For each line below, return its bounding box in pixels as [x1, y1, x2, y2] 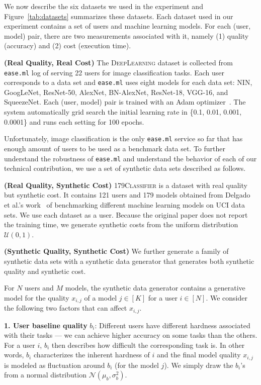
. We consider [206, 292, 247, 303]
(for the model [115, 359, 159, 370]
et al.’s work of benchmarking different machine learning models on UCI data [4, 199, 245, 210]
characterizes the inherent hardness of [33, 349, 150, 360]
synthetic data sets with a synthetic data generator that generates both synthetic [4, 255, 254, 266]
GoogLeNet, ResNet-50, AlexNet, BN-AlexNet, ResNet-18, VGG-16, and [4, 86, 228, 97]
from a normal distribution [4, 369, 86, 380]
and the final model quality [157, 349, 241, 360]
